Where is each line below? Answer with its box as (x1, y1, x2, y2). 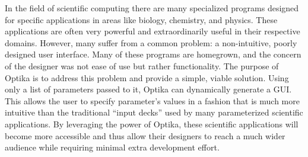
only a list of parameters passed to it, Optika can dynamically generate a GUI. (5, 83, 292, 95)
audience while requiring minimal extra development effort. (5, 141, 220, 153)
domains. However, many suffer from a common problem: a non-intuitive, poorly (5, 36, 297, 49)
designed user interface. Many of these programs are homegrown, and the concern (5, 48, 301, 60)
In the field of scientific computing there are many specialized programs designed (5, 2, 299, 14)
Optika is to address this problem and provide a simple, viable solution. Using (5, 71, 289, 84)
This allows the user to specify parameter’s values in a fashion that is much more (5, 94, 300, 107)
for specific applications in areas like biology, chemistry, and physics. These (5, 13, 278, 25)
